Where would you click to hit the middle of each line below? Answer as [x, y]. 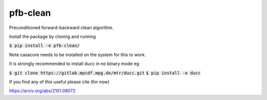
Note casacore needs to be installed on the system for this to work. [77, 55]
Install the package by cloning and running [52, 36]
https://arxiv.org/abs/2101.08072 [43, 91]
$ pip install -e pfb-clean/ [44, 46]
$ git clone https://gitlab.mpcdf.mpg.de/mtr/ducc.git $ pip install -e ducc [105, 73]
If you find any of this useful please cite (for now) [59, 82]
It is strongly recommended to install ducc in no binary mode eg [74, 64]
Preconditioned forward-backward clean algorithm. [61, 28]
